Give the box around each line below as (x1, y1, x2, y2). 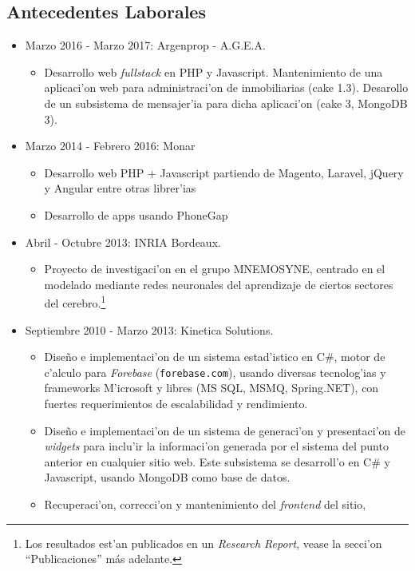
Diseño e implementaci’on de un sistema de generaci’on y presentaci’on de (44, 422, 406, 438)
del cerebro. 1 (44, 292, 106, 311)
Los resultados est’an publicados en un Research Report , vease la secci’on (25, 534, 382, 551)
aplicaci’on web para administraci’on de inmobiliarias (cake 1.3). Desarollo (44, 79, 409, 96)
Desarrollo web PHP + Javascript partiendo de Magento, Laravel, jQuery (44, 164, 404, 180)
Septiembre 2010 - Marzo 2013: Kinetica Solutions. (25, 321, 274, 338)
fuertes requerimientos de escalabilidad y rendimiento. (44, 395, 308, 412)
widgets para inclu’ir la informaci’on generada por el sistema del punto (44, 438, 389, 454)
